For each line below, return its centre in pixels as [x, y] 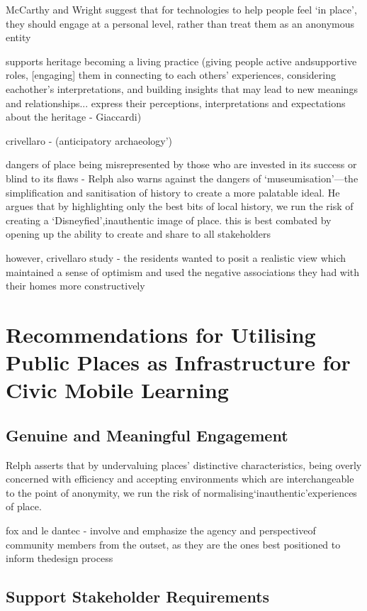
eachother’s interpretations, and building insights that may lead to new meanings [182, 88]
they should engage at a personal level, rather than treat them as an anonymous [180, 23]
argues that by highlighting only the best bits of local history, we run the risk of [180, 206]
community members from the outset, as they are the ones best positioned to [173, 544]
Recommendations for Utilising [161, 334]
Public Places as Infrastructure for [178, 362]
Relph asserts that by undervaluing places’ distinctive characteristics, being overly [184, 464]
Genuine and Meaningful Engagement [147, 435]
